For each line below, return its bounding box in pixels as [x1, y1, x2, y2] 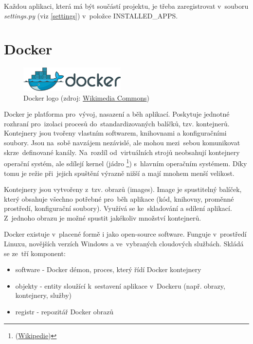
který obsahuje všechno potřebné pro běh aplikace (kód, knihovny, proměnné [4, 193, 234, 204]
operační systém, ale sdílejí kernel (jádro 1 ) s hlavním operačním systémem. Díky [4, 157, 247, 168]
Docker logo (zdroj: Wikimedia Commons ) [23, 92, 149, 103]
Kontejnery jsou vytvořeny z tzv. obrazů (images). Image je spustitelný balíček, [4, 184, 242, 194]
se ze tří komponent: [4, 248, 66, 258]
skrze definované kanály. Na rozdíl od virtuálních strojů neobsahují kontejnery [4, 147, 240, 157]
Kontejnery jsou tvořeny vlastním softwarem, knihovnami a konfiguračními [4, 128, 227, 138]
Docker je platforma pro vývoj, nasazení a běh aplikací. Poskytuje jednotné [4, 109, 230, 119]
